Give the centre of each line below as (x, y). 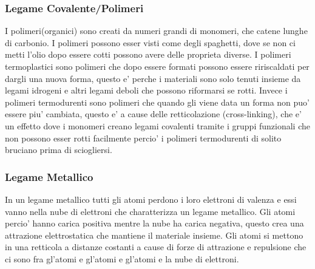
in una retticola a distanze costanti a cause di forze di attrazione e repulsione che (156, 247)
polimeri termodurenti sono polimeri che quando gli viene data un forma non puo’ (157, 102)
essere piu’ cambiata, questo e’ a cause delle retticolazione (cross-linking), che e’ (153, 114)
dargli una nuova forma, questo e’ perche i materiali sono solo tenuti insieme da (153, 78)
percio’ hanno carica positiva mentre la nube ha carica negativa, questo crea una (154, 223)
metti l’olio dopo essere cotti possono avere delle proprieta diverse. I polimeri (148, 54)
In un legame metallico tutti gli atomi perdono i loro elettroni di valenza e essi (151, 199)
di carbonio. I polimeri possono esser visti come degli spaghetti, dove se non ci (150, 42)
